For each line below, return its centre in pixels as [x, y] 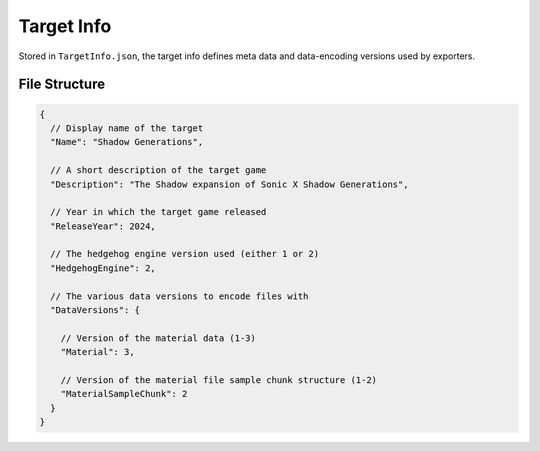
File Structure [61, 84]
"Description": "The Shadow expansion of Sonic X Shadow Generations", [229, 184]
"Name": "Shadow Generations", [127, 142]
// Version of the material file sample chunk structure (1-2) [219, 379]
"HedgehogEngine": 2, [103, 268]
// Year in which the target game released [158, 212]
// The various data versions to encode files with [179, 296]
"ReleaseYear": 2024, [103, 226]
